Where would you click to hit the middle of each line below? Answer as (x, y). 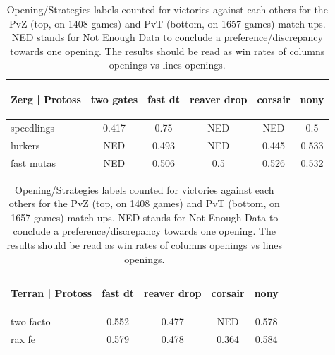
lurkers (25, 145)
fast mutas (33, 162)
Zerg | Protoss (46, 99)
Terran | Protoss (51, 293)
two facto (31, 321)
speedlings (32, 127)
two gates (114, 99)
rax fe (23, 338)
